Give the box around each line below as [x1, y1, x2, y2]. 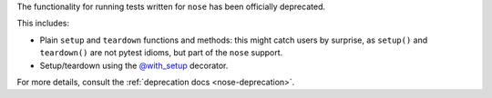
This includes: [16, 18, 70, 29]
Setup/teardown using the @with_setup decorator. [39, 60, 229, 71]
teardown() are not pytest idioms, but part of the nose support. [39, 47, 283, 58]
